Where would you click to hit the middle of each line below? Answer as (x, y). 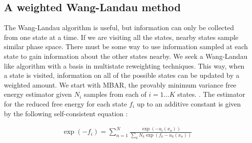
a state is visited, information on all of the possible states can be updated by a (122, 75)
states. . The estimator (211, 94)
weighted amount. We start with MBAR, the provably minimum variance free (120, 84)
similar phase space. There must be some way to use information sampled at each (126, 46)
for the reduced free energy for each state (65, 103)
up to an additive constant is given (189, 103)
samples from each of (115, 94)
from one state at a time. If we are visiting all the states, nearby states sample (121, 37)
